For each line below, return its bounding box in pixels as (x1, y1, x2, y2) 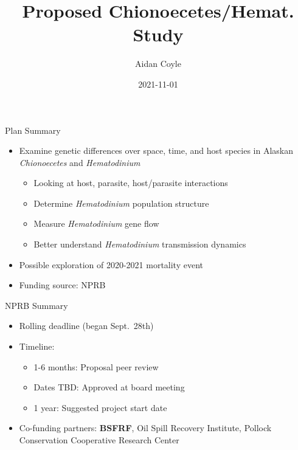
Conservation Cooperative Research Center (19, 434, 179, 446)
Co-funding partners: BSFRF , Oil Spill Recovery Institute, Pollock (19, 421, 272, 434)
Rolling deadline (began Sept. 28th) (19, 319, 154, 332)
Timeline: (19, 340, 55, 353)
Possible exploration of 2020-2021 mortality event (19, 258, 203, 271)
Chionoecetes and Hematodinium (19, 156, 140, 168)
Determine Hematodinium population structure (33, 196, 209, 209)
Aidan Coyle (135, 57, 181, 70)
